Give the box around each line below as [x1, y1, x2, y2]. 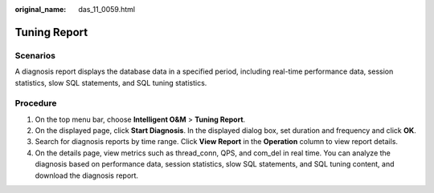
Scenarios [14, 50, 56, 61]
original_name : [14, 5, 67, 14]
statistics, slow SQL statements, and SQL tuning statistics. [14, 78, 207, 87]
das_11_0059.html [78, 5, 136, 14]
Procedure [14, 98, 57, 109]
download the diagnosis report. [35, 171, 139, 180]
